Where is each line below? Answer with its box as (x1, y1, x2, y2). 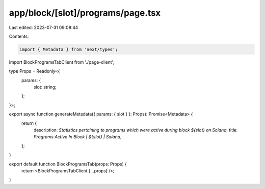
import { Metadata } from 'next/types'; (19, 47, 118, 52)
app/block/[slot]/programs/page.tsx (9, 7, 161, 18)
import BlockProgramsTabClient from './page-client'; (9, 59, 115, 65)
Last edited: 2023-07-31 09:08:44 (9, 25, 79, 30)
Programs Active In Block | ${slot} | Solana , (33, 134, 122, 140)
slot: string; (33, 84, 56, 90)
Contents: (9, 33, 29, 39)
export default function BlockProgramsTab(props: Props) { (9, 161, 127, 167)
